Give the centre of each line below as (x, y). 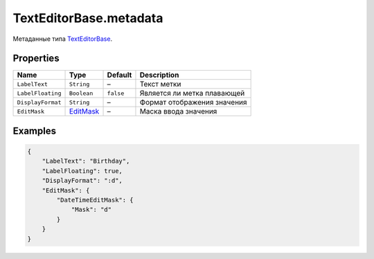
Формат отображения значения (193, 102)
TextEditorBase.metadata (88, 18)
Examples (35, 131)
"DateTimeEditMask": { (95, 200)
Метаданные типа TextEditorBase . (63, 39)
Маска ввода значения (178, 111)
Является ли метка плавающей (192, 93)
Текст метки (160, 84)
